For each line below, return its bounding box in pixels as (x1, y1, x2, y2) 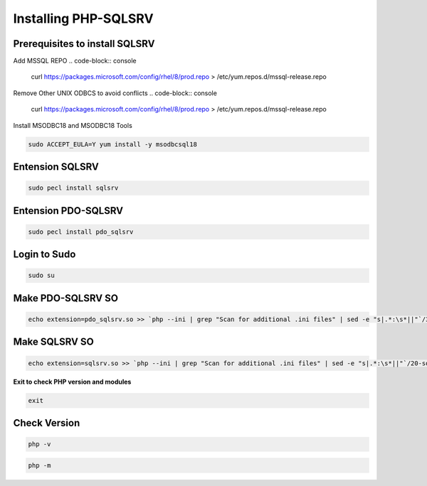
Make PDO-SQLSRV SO (13, 292, 119, 304)
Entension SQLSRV (13, 161, 100, 173)
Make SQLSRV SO (13, 336, 94, 348)
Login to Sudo (13, 249, 76, 261)
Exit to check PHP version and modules (13, 377, 132, 386)
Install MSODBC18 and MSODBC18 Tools (13, 121, 133, 129)
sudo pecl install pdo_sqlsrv (28, 227, 134, 236)
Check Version (13, 416, 80, 429)
